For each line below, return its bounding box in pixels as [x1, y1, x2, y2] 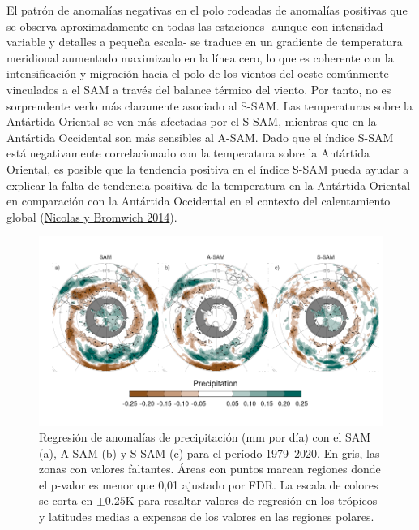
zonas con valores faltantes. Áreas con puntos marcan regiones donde [39, 460, 381, 477]
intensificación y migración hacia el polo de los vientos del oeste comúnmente [6, 65, 389, 82]
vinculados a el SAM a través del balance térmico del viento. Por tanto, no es [6, 80, 391, 97]
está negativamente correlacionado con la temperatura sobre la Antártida [6, 144, 370, 162]
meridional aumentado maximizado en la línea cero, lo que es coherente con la [6, 49, 394, 66]
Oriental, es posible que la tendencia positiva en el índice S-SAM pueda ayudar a [6, 160, 409, 177]
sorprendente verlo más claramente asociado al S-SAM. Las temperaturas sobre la [6, 97, 413, 114]
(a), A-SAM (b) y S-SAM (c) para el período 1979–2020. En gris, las [39, 444, 380, 461]
